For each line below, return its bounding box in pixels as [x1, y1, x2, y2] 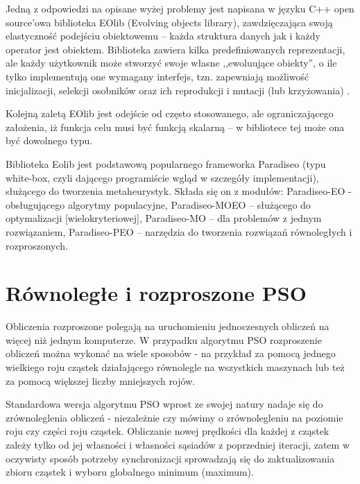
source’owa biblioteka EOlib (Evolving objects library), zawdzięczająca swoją [6, 15, 333, 29]
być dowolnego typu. [6, 133, 93, 148]
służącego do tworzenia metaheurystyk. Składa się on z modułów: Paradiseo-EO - [6, 184, 352, 198]
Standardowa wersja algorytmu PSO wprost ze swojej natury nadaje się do [6, 397, 323, 411]
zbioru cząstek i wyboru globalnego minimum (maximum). [6, 465, 254, 479]
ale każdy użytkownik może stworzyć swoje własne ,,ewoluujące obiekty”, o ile [6, 55, 337, 70]
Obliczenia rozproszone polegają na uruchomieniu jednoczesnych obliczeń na [6, 319, 329, 334]
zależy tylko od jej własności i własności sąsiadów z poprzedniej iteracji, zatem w [6, 437, 350, 451]
